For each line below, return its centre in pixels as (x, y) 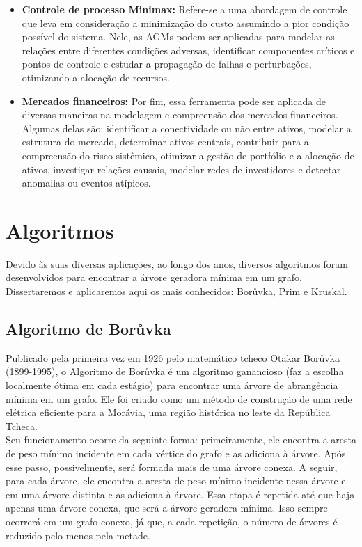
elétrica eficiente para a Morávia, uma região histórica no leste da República (168, 412)
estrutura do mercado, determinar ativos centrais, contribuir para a (165, 142)
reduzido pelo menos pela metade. (78, 535)
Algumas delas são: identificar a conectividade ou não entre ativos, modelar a (187, 128)
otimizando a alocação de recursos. (96, 77)
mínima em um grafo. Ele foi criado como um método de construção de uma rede (179, 398)
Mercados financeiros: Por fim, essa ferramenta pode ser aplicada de (174, 101)
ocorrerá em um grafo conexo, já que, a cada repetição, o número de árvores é (172, 521)
